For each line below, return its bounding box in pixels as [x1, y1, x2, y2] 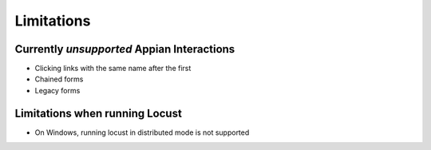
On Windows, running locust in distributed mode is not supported [34, 128, 250, 137]
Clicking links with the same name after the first [34, 64, 192, 73]
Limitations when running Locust [14, 106, 183, 120]
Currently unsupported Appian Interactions [14, 42, 235, 56]
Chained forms [34, 74, 84, 84]
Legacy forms [34, 85, 81, 95]
